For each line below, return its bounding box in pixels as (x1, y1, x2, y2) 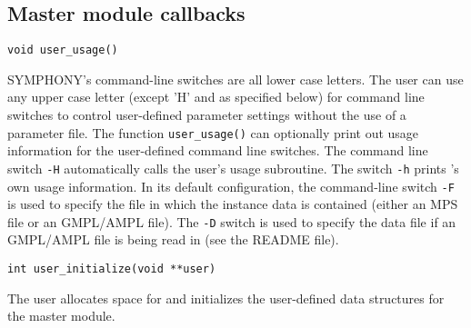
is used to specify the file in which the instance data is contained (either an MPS (7, 194, 458, 214)
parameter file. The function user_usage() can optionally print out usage (7, 123, 419, 142)
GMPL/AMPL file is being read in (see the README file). (7, 230, 339, 249)
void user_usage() (7, 44, 118, 57)
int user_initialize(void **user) (7, 263, 216, 276)
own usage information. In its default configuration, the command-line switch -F (7, 176, 455, 195)
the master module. (7, 306, 115, 325)
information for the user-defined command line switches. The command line (7, 141, 428, 160)
